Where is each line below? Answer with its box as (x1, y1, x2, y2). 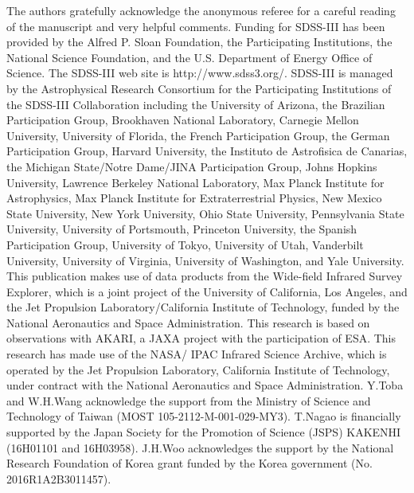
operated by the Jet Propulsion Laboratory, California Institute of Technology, (6, 361, 390, 378)
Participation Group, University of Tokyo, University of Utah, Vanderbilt (6, 236, 364, 252)
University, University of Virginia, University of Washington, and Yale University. (6, 252, 404, 268)
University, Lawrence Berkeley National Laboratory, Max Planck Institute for (6, 174, 385, 190)
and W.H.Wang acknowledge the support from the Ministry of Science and (6, 392, 371, 409)
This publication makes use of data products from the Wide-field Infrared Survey (6, 268, 403, 284)
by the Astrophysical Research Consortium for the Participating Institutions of (6, 80, 392, 96)
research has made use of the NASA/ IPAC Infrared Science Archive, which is (6, 346, 387, 362)
